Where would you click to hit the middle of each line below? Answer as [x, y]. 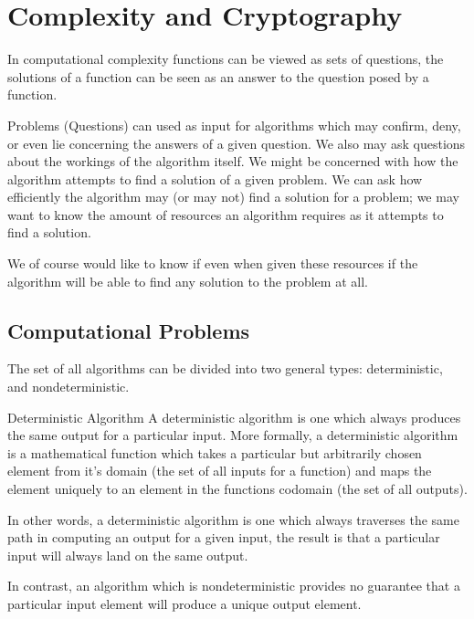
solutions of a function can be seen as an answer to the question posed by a [218, 76]
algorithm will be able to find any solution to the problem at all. [188, 281]
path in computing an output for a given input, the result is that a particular [224, 537]
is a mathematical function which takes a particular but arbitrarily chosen [215, 452]
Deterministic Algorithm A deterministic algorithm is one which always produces [234, 417]
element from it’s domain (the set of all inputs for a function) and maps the [220, 471]
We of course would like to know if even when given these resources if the [213, 263]
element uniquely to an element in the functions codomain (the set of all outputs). [237, 489]
